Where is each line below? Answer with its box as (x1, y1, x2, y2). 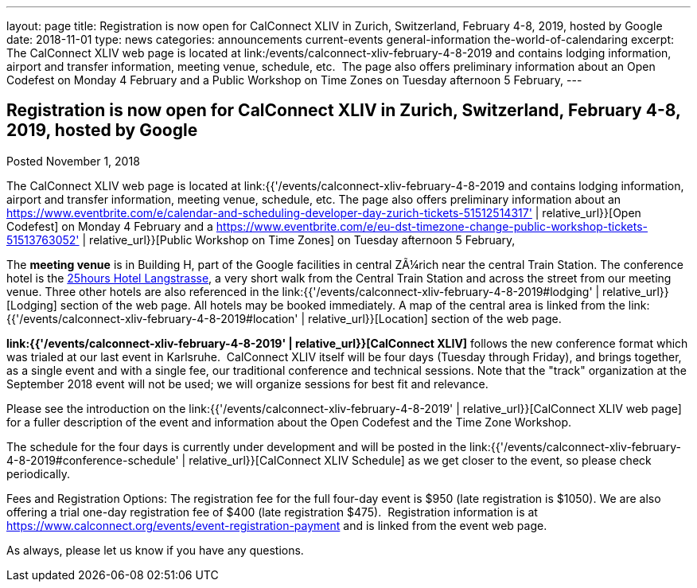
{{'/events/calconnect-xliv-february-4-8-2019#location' (6, 311, 298, 325)
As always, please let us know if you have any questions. (6, 543, 304, 557)
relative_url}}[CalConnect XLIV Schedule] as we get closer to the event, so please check (189, 453, 652, 467)
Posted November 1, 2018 (6, 154, 140, 168)
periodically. (6, 466, 71, 481)
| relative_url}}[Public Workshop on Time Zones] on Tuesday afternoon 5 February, (82, 232, 516, 247)
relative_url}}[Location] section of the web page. (308, 311, 562, 325)
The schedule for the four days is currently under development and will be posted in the (6, 439, 467, 454)
